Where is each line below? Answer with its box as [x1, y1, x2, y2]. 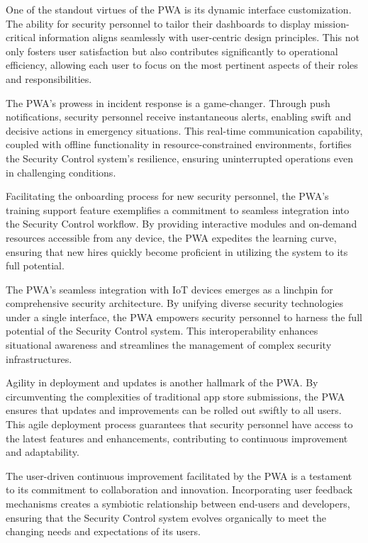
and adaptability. [6, 444, 79, 459]
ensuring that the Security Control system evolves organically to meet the [6, 510, 326, 525]
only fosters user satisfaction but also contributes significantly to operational [6, 43, 338, 58]
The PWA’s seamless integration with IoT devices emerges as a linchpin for [6, 281, 333, 296]
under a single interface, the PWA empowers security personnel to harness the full [6, 309, 362, 324]
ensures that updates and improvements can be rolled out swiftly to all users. [6, 403, 342, 418]
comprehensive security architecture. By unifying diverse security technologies [6, 296, 344, 310]
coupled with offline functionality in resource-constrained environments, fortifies [6, 137, 352, 152]
